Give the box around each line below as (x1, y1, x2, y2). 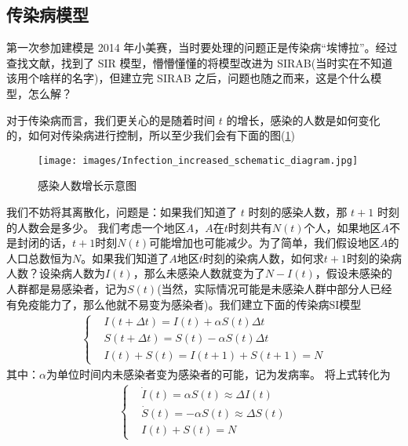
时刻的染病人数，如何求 (202, 249, 324, 266)
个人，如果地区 (304, 219, 381, 235)
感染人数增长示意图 (38, 177, 137, 194)
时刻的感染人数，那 (248, 204, 348, 220)
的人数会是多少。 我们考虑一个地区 (6, 219, 186, 235)
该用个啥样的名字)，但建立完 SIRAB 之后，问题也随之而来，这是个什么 (6, 70, 371, 86)
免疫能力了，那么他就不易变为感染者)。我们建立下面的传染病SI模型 (16, 296, 362, 312)
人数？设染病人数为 (6, 265, 105, 281)
